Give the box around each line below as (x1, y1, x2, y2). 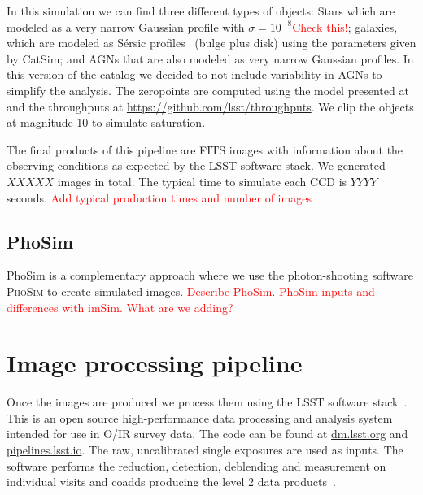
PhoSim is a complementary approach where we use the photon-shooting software (7, 267, 413, 284)
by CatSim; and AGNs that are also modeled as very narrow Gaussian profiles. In (7, 50, 414, 67)
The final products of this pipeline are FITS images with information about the (7, 141, 403, 158)
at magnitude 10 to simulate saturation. (7, 114, 206, 131)
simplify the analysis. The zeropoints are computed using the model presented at (7, 81, 409, 98)
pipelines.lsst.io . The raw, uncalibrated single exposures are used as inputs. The (7, 441, 403, 458)
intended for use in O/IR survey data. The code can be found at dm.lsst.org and (7, 425, 408, 442)
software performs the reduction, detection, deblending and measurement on (7, 457, 386, 474)
